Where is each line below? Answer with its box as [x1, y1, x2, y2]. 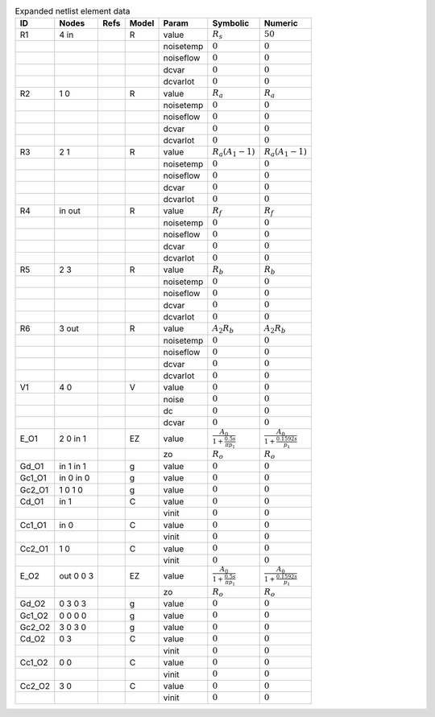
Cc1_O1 [19, 519, 47, 530]
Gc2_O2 [19, 622, 51, 633]
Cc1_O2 [19, 657, 48, 668]
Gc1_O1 [19, 472, 48, 484]
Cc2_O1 [19, 543, 48, 554]
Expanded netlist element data [14, 6, 130, 17]
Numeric [263, 18, 298, 29]
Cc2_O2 [19, 681, 50, 691]
